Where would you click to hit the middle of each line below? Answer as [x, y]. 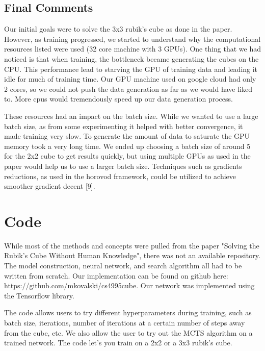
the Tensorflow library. [39, 295]
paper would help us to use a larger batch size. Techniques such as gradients [123, 166]
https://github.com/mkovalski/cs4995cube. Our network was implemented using [129, 285]
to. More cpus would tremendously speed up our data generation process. [118, 99]
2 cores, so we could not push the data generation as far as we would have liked [128, 89]
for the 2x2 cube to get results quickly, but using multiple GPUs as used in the [127, 156]
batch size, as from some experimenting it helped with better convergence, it [124, 126]
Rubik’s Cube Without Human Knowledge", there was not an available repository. [132, 255]
